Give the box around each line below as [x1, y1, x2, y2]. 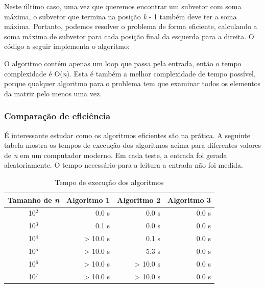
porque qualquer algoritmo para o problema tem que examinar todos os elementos [4, 78, 261, 89]
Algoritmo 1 [66, 194, 110, 205]
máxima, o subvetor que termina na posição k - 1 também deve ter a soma [4, 11, 237, 21]
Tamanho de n [8, 194, 60, 205]
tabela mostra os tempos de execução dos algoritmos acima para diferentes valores [4, 140, 261, 150]
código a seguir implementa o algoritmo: [4, 41, 130, 51]
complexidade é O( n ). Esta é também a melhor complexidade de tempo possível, [4, 68, 256, 78]
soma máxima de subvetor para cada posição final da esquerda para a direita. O [4, 31, 254, 41]
